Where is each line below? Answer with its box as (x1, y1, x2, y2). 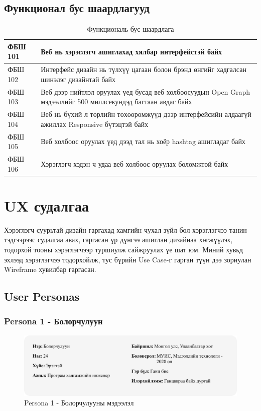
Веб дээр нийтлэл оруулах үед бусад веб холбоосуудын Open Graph (41, 86, 250, 97)
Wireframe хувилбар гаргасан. (4, 264, 96, 275)
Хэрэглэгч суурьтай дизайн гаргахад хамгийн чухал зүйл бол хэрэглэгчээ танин (4, 224, 247, 235)
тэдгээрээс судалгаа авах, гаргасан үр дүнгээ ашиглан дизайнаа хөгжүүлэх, (4, 234, 233, 245)
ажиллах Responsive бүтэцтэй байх (41, 118, 149, 129)
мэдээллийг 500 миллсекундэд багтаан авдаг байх (41, 96, 192, 107)
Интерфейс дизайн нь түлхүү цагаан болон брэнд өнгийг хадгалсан (41, 64, 246, 75)
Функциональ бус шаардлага (87, 24, 174, 34)
